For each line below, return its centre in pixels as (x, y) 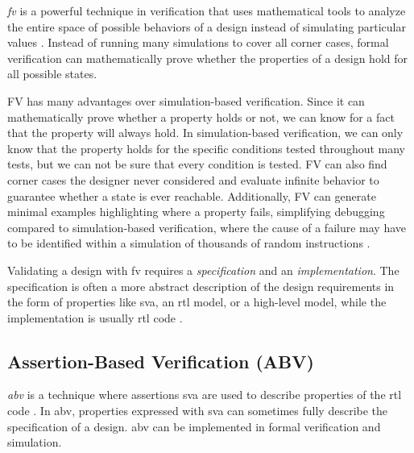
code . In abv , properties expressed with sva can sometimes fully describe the (198, 411)
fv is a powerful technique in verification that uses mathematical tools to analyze (207, 10)
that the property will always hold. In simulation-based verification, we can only (205, 133)
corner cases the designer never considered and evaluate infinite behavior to (193, 179)
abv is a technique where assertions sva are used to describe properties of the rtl (205, 395)
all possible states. (52, 74)
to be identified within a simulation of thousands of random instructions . (189, 243)
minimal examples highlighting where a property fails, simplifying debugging (196, 212)
